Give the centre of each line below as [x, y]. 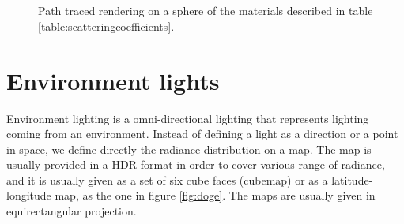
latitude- [352, 179]
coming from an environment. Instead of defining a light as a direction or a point [202, 134]
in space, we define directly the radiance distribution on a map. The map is [189, 149]
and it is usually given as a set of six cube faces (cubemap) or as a [167, 179]
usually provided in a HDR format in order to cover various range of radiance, [196, 164]
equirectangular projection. [72, 211]
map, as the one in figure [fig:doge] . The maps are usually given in [215, 195]
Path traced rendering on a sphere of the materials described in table [206, 11]
